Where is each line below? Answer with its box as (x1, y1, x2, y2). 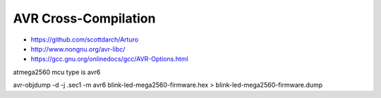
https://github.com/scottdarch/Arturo (30, 35, 139, 44)
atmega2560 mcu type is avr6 (13, 68, 101, 76)
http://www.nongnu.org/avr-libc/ (30, 44, 126, 53)
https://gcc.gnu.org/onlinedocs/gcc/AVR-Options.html (30, 55, 188, 63)
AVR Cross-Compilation (13, 11, 156, 26)
